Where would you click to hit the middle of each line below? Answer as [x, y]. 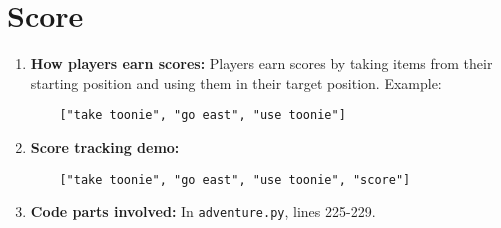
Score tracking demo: [105, 146]
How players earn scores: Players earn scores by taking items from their [261, 63]
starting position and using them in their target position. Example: [236, 82]
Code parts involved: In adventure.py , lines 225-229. [203, 211]
